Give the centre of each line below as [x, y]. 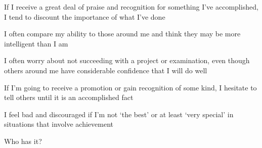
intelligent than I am [36, 43]
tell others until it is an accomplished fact [69, 97]
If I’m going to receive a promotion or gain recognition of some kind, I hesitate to [130, 87]
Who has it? [23, 141]
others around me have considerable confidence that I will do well [106, 70]
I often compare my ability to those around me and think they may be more [122, 34]
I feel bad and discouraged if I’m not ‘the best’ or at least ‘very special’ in [119, 114]
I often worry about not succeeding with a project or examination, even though [127, 60]
